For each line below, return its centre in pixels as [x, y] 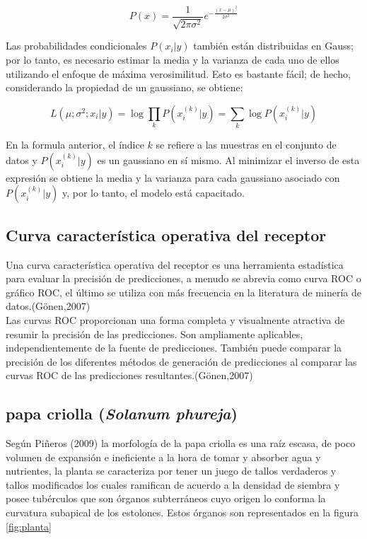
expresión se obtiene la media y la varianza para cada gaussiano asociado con [173, 177]
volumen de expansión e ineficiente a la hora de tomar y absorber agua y [163, 457]
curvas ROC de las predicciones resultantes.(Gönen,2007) [129, 375]
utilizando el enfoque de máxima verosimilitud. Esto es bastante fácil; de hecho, [178, 73]
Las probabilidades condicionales [76, 46]
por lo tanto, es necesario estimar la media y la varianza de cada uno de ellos [173, 60]
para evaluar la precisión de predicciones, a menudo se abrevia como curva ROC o [183, 278]
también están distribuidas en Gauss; [273, 46]
